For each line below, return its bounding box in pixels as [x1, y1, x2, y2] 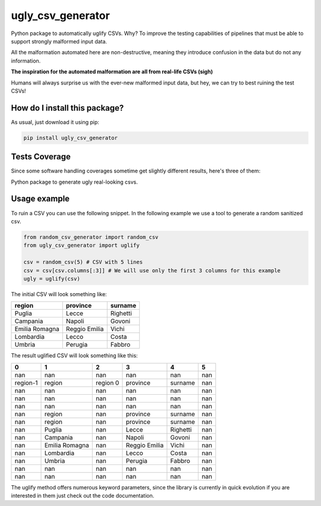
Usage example [11, 194, 70, 204]
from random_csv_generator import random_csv [23, 234, 159, 240]
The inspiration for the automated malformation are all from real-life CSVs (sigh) [11, 68, 213, 76]
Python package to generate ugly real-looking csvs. [11, 178, 138, 186]
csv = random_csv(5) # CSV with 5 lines [23, 259, 143, 266]
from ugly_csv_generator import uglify [23, 242, 140, 249]
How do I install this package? [11, 103, 124, 113]
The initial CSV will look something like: [11, 290, 107, 297]
